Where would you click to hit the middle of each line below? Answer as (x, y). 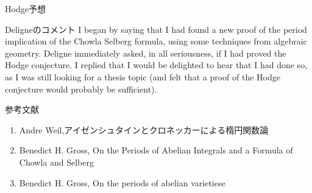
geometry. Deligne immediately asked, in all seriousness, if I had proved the (146, 53)
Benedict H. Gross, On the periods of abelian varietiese (122, 182)
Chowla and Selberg (56, 162)
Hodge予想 (25, 9)
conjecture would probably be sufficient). (81, 89)
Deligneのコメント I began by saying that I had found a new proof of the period (156, 29)
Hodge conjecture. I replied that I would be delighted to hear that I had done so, (156, 65)
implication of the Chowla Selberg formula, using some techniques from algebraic (156, 41)
